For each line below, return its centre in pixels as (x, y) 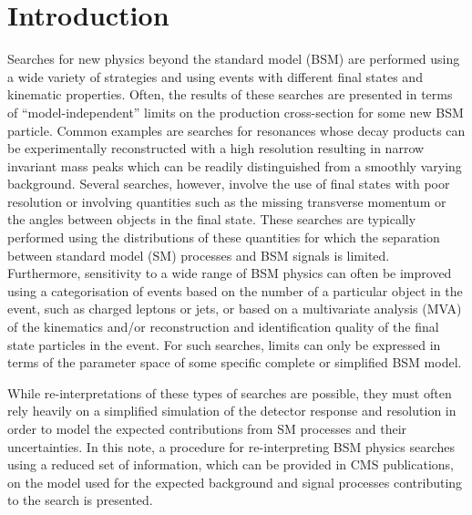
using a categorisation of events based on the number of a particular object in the (235, 290)
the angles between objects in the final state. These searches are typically (212, 219)
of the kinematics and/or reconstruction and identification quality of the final (223, 327)
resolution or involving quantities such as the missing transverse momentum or (227, 201)
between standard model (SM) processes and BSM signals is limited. (199, 255)
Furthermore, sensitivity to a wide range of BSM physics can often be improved (230, 273)
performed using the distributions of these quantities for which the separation (224, 237)
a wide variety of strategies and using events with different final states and (215, 76)
